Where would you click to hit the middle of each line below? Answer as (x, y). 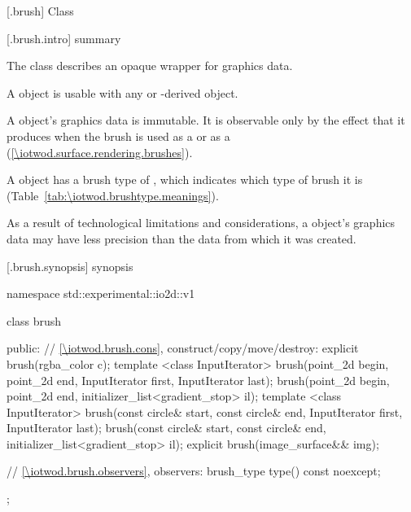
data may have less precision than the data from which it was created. (181, 238)
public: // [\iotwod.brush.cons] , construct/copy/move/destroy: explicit (183, 348)
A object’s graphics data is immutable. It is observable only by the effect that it (206, 120)
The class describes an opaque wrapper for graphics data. (150, 66)
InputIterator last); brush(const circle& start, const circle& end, (166, 428)
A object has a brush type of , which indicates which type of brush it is (185, 179)
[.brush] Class (40, 11)
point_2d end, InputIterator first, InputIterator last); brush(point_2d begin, (198, 380)
